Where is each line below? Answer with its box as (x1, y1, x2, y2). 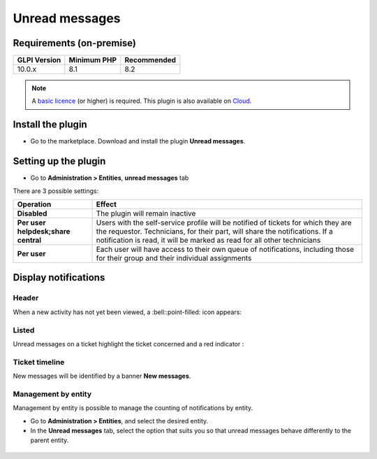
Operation (17, 199, 52, 209)
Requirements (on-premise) (13, 37, 136, 49)
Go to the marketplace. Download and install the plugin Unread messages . (30, 137, 246, 146)
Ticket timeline (13, 357, 65, 367)
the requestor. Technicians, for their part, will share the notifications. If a (96, 227, 333, 236)
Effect (96, 199, 117, 209)
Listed (13, 325, 35, 335)
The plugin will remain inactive (96, 209, 196, 218)
